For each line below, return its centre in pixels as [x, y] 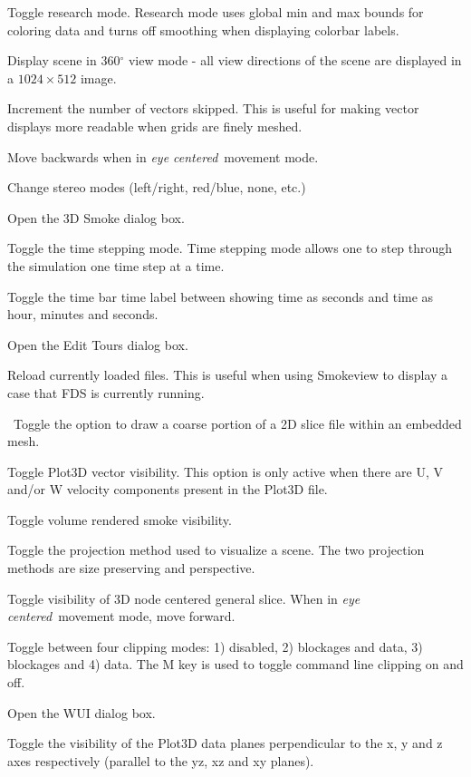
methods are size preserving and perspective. [131, 568]
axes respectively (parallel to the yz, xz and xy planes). [161, 760]
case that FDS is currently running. [106, 392]
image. [98, 78]
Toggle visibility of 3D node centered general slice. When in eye [184, 598]
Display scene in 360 [64, 60]
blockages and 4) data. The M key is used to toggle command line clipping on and [235, 664]
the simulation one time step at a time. [116, 265]
